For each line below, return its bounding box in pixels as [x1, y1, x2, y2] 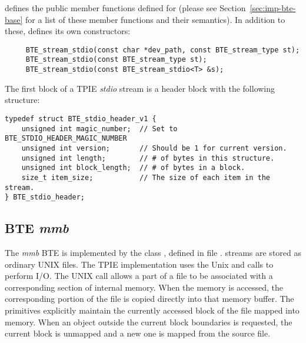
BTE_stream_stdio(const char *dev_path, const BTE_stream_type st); [25, 45, 300, 54]
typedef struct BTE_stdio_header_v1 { [5, 114, 157, 123]
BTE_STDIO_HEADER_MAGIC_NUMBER [5, 134, 127, 143]
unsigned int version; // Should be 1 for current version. [21, 144, 287, 152]
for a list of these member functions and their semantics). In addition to [25, 13, 285, 25]
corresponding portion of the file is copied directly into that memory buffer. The [5, 292, 294, 305]
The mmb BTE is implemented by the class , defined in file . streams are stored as [5, 247, 301, 259]
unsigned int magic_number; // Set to [21, 124, 178, 133]
